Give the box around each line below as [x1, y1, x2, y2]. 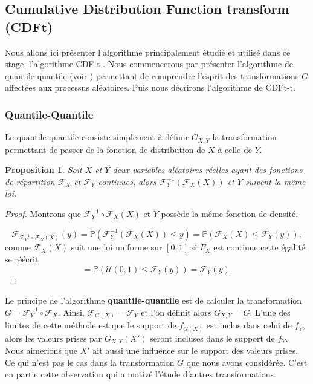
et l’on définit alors [141, 305, 211, 318]
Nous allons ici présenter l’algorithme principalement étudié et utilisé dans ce [5, 45, 291, 58]
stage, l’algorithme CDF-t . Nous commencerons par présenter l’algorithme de [5, 57, 293, 70]
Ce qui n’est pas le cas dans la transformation [5, 356, 175, 368]
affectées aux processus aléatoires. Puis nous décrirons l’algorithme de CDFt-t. [5, 81, 295, 94]
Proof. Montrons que [5, 207, 82, 220]
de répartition [5, 175, 55, 187]
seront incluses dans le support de [150, 331, 275, 344]
